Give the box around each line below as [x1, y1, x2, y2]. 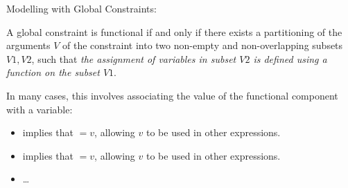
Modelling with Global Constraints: [6, 1, 157, 15]
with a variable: [6, 102, 73, 116]
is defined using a [253, 51, 327, 66]
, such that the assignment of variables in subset [31, 51, 236, 66]
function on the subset [6, 65, 100, 79]
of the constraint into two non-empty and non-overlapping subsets [62, 38, 343, 53]
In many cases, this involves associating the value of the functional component [6, 88, 338, 102]
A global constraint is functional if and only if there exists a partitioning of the [6, 24, 342, 39]
